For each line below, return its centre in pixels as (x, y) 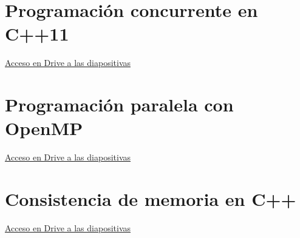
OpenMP (44, 128)
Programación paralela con (119, 104)
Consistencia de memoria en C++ (151, 199)
